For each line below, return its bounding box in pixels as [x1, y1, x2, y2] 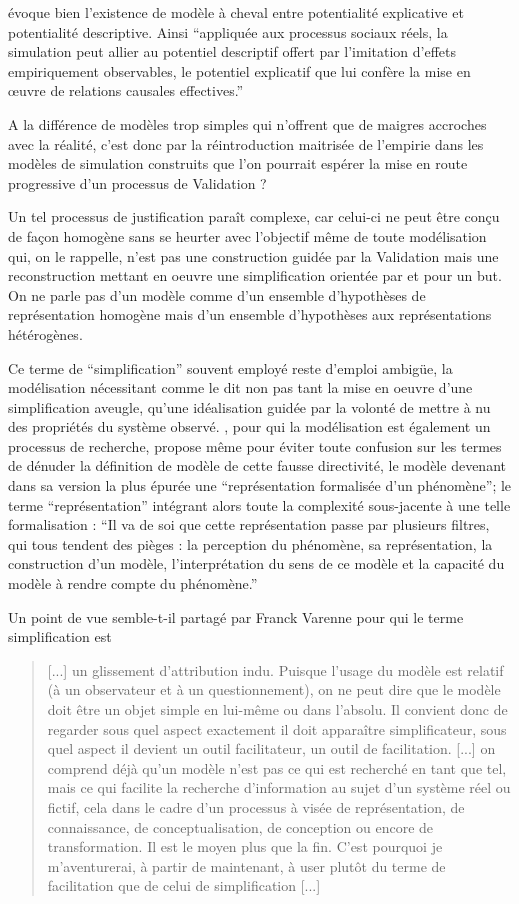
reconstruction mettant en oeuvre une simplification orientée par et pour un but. [8, 265, 502, 286]
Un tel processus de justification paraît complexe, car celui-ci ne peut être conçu [8, 206, 500, 227]
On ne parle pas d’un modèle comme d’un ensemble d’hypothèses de [8, 284, 426, 305]
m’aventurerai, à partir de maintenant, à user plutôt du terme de [47, 855, 446, 876]
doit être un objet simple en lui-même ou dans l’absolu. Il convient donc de [47, 699, 508, 719]
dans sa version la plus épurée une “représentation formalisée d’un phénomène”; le [8, 475, 512, 496]
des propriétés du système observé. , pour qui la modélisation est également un [8, 416, 491, 437]
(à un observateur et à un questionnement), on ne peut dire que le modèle [47, 679, 501, 700]
